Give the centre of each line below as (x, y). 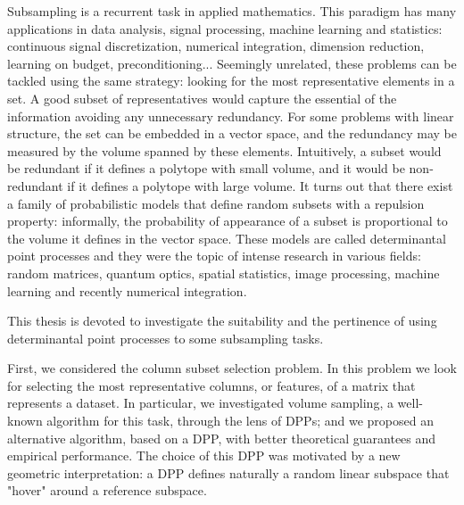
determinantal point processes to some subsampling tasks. (166, 338)
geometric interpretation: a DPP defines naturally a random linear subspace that (228, 472)
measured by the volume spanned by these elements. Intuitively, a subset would (224, 150)
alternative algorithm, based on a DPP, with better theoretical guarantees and (222, 438)
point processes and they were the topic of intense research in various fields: (214, 256)
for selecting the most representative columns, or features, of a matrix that (211, 385)
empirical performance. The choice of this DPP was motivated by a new (204, 455)
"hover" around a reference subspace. (107, 490)
